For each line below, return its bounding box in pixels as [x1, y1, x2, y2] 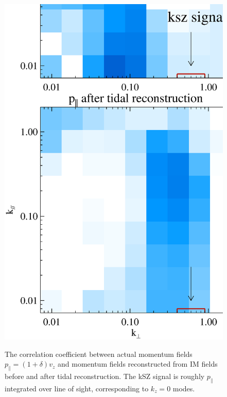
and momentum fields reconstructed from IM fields [58, 358, 218, 369]
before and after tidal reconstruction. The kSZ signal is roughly [5, 370, 205, 381]
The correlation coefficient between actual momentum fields [5, 348, 193, 359]
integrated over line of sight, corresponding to [5, 383, 149, 393]
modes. [172, 383, 195, 393]
